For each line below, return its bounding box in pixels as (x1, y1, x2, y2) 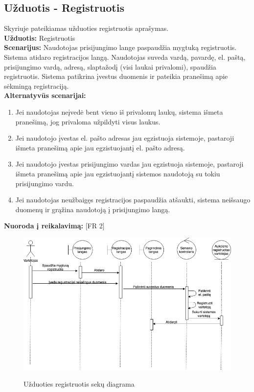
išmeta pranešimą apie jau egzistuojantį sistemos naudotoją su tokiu (15, 168, 220, 178)
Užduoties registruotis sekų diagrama (23, 378, 135, 389)
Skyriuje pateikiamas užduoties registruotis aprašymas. (4, 23, 169, 33)
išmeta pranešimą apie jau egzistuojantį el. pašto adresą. (15, 142, 185, 152)
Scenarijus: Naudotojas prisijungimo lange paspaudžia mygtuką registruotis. (4, 42, 237, 52)
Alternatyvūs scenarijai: (4, 90, 86, 100)
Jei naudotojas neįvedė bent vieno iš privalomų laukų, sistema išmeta (15, 106, 223, 117)
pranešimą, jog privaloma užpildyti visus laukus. (15, 116, 161, 126)
